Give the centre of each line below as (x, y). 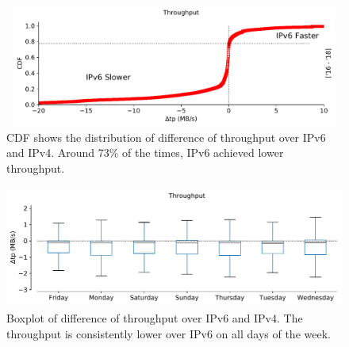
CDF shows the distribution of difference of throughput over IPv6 (166, 137)
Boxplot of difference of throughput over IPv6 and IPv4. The (155, 318)
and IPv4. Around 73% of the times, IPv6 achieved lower (145, 153)
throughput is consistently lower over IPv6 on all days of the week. (169, 333)
